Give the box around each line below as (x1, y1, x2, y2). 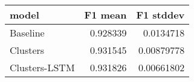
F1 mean (84, 8, 127, 22)
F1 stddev (136, 8, 185, 22)
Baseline (10, 26, 45, 40)
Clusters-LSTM (10, 60, 75, 74)
